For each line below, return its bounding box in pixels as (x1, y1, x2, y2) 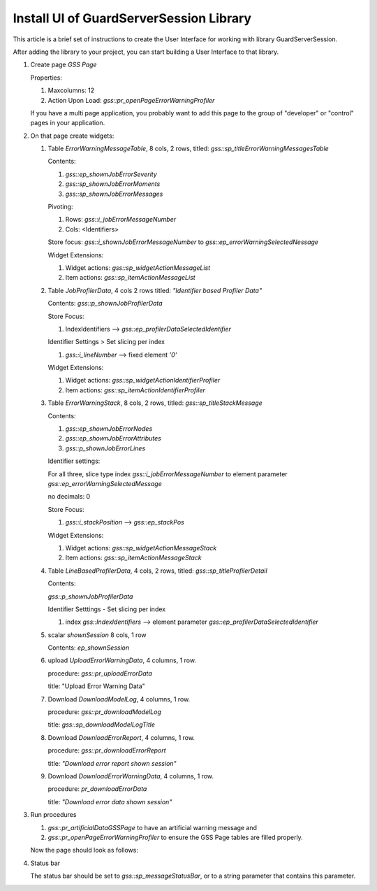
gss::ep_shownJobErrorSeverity (65, 170, 157, 178)
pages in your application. (30, 119, 105, 127)
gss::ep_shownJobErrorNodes (65, 425, 153, 433)
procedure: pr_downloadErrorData (47, 785, 147, 793)
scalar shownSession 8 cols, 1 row (47, 630, 147, 639)
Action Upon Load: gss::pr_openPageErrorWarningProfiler (47, 96, 215, 104)
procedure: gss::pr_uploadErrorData (47, 669, 153, 678)
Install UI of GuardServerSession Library (13, 10, 251, 26)
